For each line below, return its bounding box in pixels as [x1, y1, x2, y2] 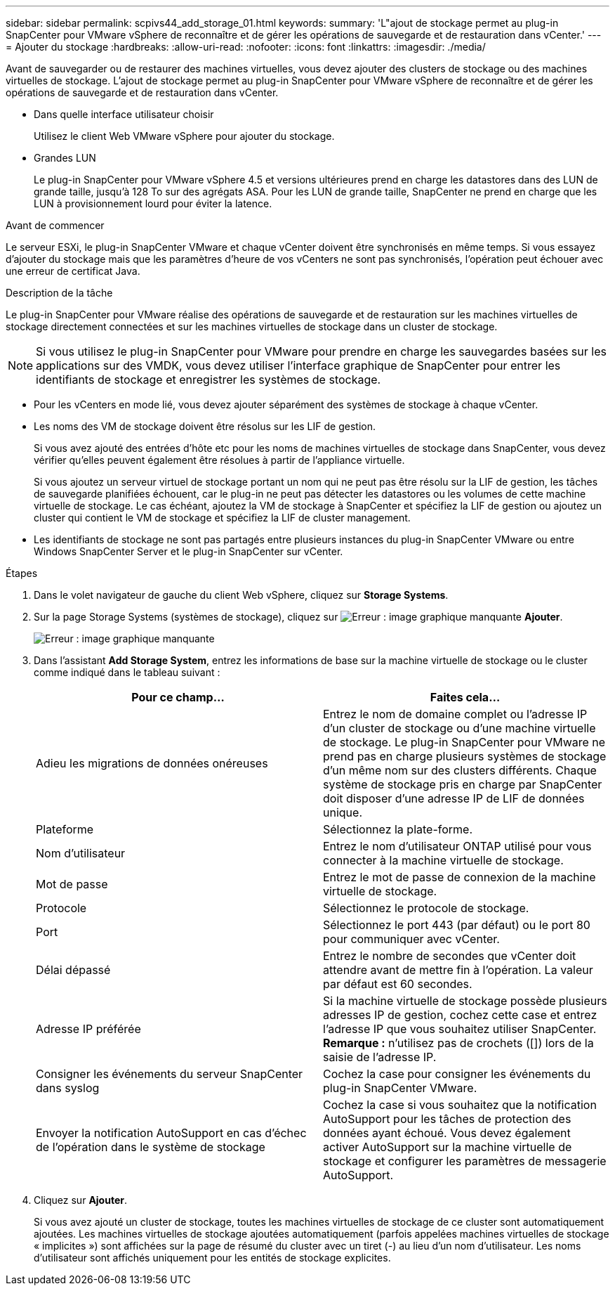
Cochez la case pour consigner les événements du [323, 1067, 591, 1081]
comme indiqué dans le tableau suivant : [34, 666, 220, 678]
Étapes [6, 567, 38, 579]
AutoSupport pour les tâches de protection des [323, 1112, 571, 1126]
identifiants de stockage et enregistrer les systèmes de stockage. [36, 372, 381, 387]
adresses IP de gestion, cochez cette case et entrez [323, 1008, 597, 1022]
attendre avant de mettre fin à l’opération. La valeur [323, 963, 593, 977]
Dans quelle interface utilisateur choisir [34, 108, 214, 120]
